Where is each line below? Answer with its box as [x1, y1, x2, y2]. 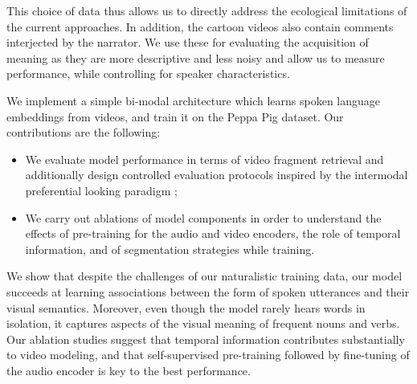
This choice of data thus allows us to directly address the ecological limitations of [6, 2, 407, 18]
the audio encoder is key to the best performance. [6, 362, 251, 378]
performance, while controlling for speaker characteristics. [6, 65, 290, 82]
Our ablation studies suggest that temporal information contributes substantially [6, 330, 405, 347]
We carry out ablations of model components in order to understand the [25, 209, 382, 226]
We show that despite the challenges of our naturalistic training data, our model [6, 268, 403, 284]
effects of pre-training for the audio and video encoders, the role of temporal [25, 225, 401, 242]
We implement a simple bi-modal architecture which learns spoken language [6, 92, 381, 108]
